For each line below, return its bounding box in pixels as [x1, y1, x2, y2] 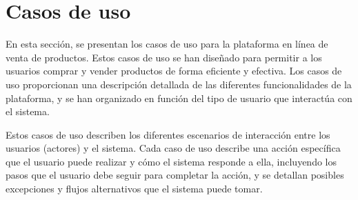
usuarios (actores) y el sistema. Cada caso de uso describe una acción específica [6, 141, 341, 155]
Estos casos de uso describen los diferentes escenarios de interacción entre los [6, 127, 330, 141]
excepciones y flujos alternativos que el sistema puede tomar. [6, 181, 263, 196]
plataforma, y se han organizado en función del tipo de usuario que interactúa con [6, 90, 352, 105]
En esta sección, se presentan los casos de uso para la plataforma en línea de [6, 37, 328, 51]
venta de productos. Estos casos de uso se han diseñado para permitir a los [6, 50, 322, 64]
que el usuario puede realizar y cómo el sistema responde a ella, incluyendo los [6, 154, 337, 168]
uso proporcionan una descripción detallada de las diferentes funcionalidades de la [6, 77, 352, 91]
